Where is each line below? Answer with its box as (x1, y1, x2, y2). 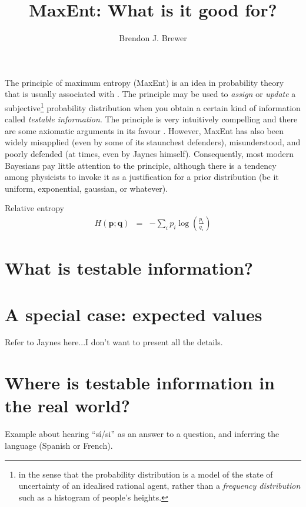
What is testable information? (5, 256, 254, 280)
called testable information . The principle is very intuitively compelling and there (5, 113, 298, 125)
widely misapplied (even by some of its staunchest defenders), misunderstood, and (5, 136, 301, 148)
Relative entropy (5, 202, 64, 214)
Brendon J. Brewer (119, 32, 187, 44)
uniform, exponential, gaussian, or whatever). (5, 182, 168, 194)
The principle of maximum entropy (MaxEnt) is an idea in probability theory (5, 76, 284, 88)
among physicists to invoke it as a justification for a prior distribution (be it (5, 171, 279, 183)
